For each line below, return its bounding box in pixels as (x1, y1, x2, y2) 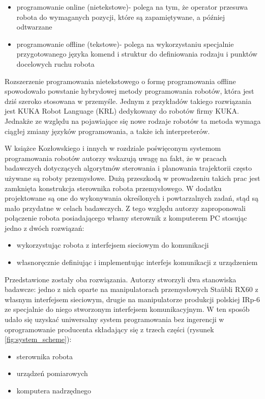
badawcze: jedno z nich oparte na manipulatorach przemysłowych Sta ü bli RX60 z (5, 284, 258, 295)
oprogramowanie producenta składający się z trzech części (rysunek (5, 324, 214, 334)
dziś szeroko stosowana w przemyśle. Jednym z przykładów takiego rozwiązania (5, 95, 252, 106)
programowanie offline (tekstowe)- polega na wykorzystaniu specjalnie (16, 38, 234, 49)
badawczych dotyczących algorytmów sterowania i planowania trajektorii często (5, 163, 252, 173)
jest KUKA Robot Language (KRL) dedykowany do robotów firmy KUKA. (5, 105, 240, 116)
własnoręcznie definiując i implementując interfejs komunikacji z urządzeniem (16, 257, 258, 268)
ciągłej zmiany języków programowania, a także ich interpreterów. (5, 125, 210, 136)
